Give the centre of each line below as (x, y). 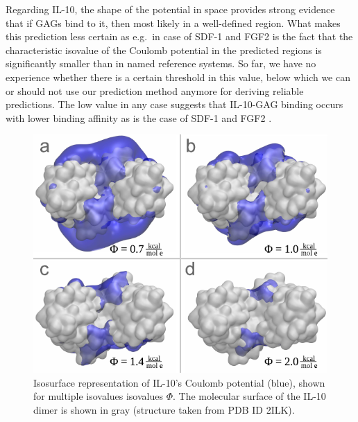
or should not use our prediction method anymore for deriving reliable (155, 90)
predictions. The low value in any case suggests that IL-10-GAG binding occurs (174, 104)
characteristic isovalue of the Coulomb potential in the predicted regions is (164, 50)
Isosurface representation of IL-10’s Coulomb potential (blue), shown (179, 382)
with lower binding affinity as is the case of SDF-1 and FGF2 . (139, 117)
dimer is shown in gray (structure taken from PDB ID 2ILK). (164, 409)
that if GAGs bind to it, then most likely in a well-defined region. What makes (173, 23)
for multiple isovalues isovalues (98, 396)
